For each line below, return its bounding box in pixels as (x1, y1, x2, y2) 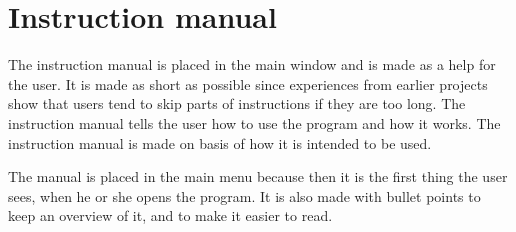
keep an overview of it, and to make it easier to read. (8, 205, 333, 226)
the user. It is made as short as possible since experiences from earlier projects (8, 73, 488, 94)
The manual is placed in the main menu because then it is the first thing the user (8, 166, 508, 187)
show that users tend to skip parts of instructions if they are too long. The (8, 93, 466, 114)
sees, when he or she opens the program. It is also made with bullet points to (8, 185, 481, 206)
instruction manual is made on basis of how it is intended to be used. (8, 132, 432, 153)
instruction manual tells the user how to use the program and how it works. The (8, 112, 501, 133)
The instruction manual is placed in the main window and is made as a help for (8, 54, 496, 75)
